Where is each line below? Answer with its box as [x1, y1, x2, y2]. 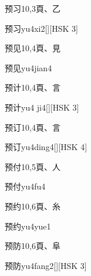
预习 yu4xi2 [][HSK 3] [5, 22, 78, 34]
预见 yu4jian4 [5, 61, 52, 74]
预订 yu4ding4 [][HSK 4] [5, 141, 87, 153]
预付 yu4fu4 [5, 180, 46, 192]
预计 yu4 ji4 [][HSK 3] [5, 101, 79, 113]
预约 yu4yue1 [5, 220, 51, 232]
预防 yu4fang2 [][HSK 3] [5, 259, 87, 271]
